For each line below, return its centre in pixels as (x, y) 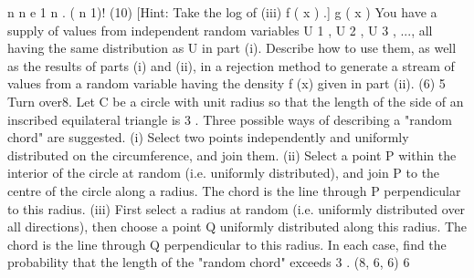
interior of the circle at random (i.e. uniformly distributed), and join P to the (224, 173)
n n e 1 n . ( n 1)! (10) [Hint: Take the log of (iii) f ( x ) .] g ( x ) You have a (222, 12)
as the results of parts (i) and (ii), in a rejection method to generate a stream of (231, 65)
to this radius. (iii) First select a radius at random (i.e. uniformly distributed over (237, 208)
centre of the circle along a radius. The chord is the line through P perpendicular (234, 190)
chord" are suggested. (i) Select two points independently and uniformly (208, 137)
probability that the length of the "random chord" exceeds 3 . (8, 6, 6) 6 (209, 262)
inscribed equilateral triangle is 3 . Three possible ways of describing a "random (230, 119)
